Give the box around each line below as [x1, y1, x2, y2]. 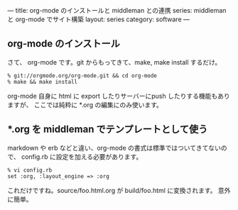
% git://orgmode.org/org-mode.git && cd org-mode [7, 72, 158, 79]
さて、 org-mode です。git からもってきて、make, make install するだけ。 [7, 57, 222, 66]
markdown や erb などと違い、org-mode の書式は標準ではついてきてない [7, 143, 222, 152]
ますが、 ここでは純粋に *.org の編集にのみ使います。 [7, 100, 163, 109]
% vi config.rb [7, 166, 53, 174]
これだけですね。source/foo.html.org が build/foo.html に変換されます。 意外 [7, 186, 231, 194]
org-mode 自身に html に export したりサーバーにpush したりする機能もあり [7, 92, 230, 100]
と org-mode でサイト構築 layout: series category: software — [7, 15, 190, 23]
